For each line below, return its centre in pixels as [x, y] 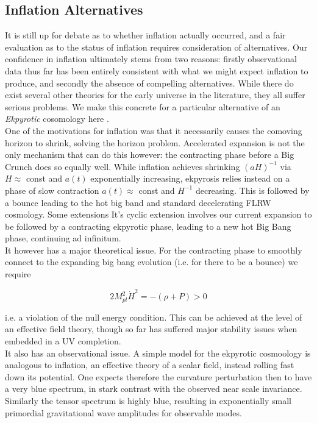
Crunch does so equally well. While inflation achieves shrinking [123, 166]
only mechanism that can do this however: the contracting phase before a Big [150, 155]
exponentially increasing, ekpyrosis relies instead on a [190, 178]
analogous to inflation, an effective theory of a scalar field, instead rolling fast [150, 365]
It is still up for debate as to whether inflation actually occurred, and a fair [145, 35]
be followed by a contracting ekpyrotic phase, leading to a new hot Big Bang [148, 226]
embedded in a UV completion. [63, 341]
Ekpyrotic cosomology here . [57, 119]
